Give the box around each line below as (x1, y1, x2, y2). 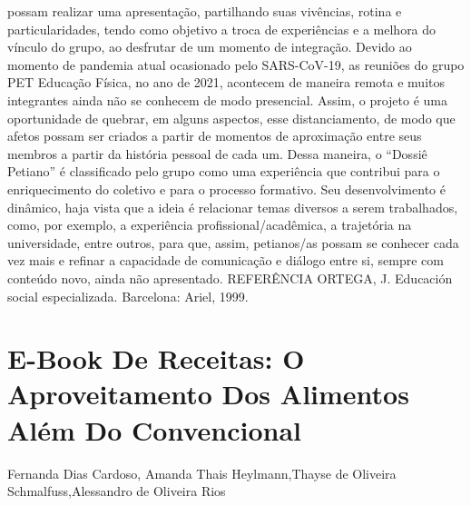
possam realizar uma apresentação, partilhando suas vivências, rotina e (7, 2, 402, 20)
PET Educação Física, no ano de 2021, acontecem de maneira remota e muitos (7, 73, 446, 92)
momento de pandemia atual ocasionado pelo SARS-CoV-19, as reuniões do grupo (7, 55, 465, 74)
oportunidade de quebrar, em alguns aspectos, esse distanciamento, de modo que (7, 108, 456, 127)
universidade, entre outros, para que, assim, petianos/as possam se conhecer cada (7, 233, 459, 252)
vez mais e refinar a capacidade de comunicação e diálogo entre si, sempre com (7, 251, 444, 270)
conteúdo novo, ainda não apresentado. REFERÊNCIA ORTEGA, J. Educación (7, 268, 453, 287)
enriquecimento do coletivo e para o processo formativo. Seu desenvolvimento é (7, 179, 446, 198)
